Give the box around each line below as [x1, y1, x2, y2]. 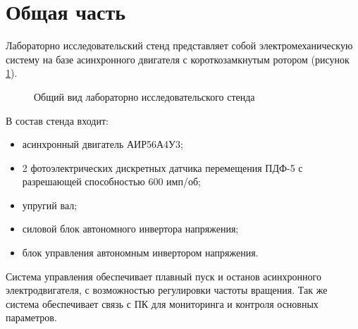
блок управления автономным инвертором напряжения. [22, 245, 259, 260]
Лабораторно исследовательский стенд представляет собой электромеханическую [6, 38, 353, 53]
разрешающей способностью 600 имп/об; [22, 174, 201, 189]
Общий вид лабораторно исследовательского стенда [34, 89, 255, 104]
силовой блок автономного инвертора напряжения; [22, 221, 239, 236]
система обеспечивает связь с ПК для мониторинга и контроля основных [6, 296, 319, 311]
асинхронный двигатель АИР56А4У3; [22, 137, 183, 151]
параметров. [6, 310, 57, 325]
